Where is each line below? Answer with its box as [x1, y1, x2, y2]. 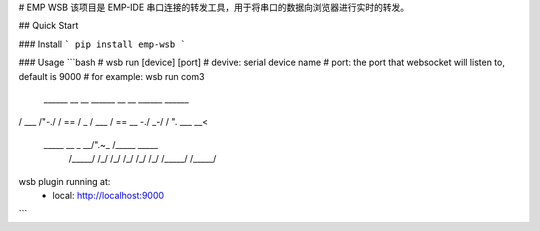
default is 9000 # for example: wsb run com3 [18, 70, 205, 82]
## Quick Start [18, 20, 79, 32]
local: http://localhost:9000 [52, 189, 165, 201]
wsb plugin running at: [18, 175, 111, 187]
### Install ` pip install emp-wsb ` [18, 38, 187, 50]
